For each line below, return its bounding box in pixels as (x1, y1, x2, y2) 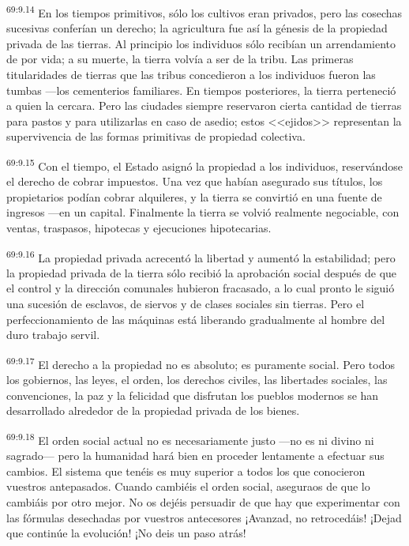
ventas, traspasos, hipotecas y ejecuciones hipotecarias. (6, 220, 272, 236)
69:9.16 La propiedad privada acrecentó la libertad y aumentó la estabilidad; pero (6, 247, 396, 265)
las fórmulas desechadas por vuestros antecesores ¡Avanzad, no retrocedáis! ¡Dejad (6, 509, 402, 525)
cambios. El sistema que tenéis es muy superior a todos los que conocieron (6, 462, 366, 479)
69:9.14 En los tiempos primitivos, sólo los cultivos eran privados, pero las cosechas (6, 2, 403, 21)
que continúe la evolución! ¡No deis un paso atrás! (6, 525, 246, 541)
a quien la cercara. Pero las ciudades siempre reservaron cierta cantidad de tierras (6, 97, 402, 114)
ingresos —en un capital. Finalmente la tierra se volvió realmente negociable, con (6, 204, 400, 220)
